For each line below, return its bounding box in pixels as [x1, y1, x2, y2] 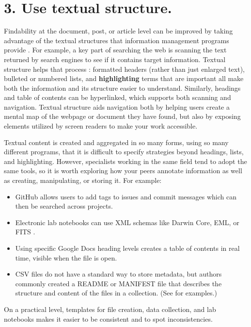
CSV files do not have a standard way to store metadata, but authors [15, 269, 222, 279]
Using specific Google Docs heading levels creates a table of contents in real [15, 243, 240, 253]
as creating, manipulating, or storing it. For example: [4, 175, 162, 185]
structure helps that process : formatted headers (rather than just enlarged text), [4, 64, 245, 74]
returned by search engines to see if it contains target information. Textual [4, 54, 226, 64]
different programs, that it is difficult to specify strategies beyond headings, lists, [4, 147, 244, 157]
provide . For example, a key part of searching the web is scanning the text [4, 45, 227, 55]
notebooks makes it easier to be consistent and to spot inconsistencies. [4, 313, 213, 324]
